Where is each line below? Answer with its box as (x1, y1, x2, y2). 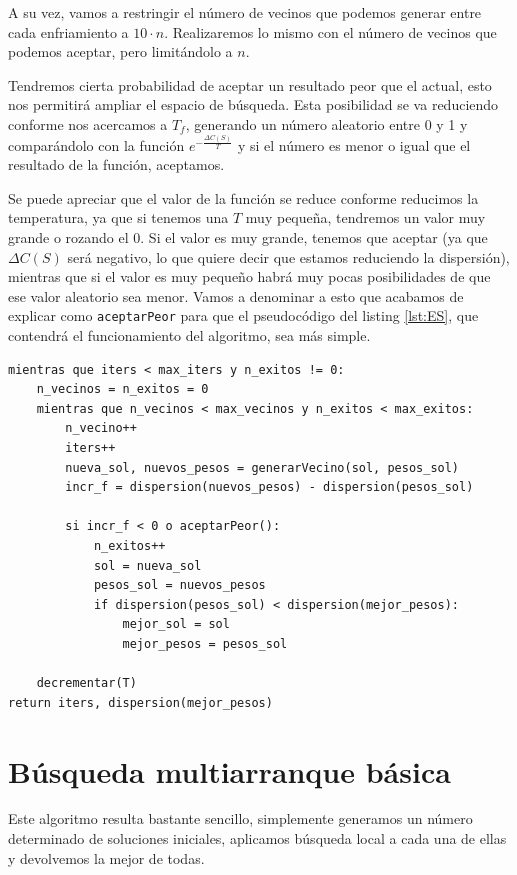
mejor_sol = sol (122, 617, 230, 632)
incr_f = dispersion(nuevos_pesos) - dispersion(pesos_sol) (65, 480, 474, 495)
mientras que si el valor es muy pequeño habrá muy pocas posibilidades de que (8, 266, 491, 287)
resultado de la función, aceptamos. (8, 154, 225, 175)
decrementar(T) (36, 676, 137, 691)
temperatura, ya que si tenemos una (8, 207, 229, 228)
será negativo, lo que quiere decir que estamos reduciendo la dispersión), (67, 246, 510, 267)
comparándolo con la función (8, 134, 185, 155)
